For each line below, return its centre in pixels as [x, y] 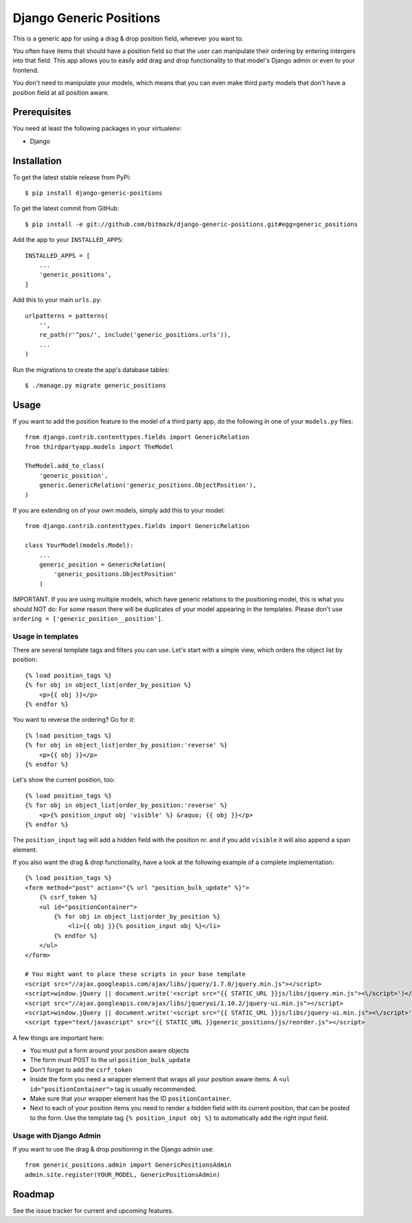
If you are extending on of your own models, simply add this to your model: [119, 510]
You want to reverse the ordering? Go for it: [74, 720]
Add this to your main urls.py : [57, 300]
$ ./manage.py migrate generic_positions [95, 385]
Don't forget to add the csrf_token [81, 1070]
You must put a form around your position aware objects [110, 1050]
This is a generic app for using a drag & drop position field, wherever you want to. [128, 38]
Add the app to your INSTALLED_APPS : [68, 240]
